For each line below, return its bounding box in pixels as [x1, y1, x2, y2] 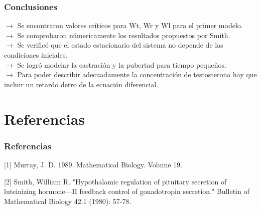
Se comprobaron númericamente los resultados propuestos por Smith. [17, 30, 230, 40]
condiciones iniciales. [4, 50, 68, 60]
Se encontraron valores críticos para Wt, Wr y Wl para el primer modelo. [17, 20, 243, 31]
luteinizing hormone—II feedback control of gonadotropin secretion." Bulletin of [4, 186, 249, 196]
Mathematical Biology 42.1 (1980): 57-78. [4, 195, 132, 206]
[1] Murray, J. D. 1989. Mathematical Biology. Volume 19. [4, 159, 182, 169]
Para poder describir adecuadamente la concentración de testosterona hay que [17, 69, 257, 80]
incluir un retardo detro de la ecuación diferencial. [4, 79, 159, 89]
